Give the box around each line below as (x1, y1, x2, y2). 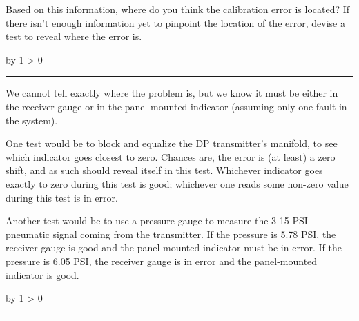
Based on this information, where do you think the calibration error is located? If (6, 2, 350, 16)
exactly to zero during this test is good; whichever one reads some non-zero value (6, 176, 349, 191)
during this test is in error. (6, 190, 118, 204)
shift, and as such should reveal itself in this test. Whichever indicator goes (6, 163, 323, 177)
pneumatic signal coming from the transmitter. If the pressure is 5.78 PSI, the (6, 226, 336, 241)
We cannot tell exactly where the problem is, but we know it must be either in (6, 86, 338, 100)
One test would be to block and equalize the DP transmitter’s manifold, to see (6, 136, 338, 150)
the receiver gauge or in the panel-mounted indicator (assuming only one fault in (6, 99, 347, 113)
